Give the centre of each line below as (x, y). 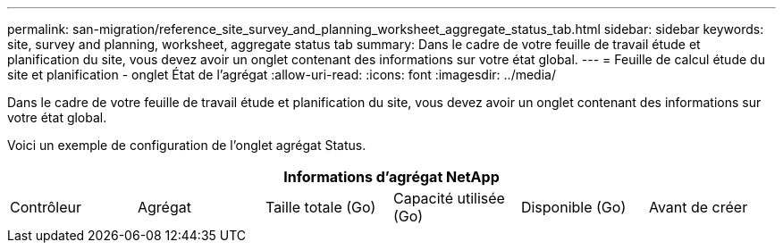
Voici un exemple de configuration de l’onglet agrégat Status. (187, 145)
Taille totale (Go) (320, 207)
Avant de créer (698, 207)
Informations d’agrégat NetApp (391, 177)
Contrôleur (46, 207)
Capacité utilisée (449, 198)
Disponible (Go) (573, 207)
